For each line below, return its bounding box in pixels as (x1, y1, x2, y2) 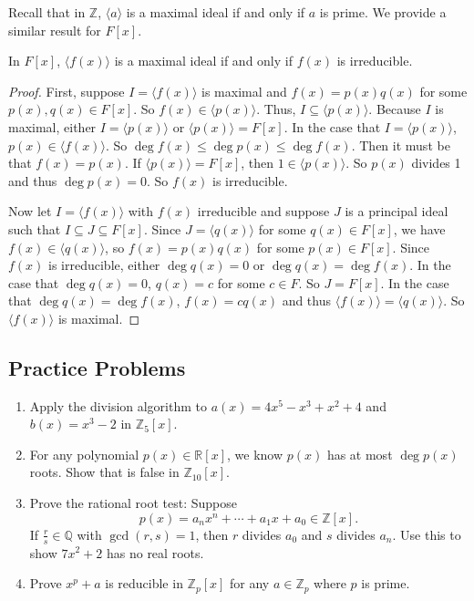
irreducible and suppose (197, 202, 330, 221)
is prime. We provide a (319, 3, 447, 21)
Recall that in (8, 3, 86, 21)
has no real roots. (106, 543, 204, 562)
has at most (326, 444, 393, 463)
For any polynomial (29, 444, 139, 463)
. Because (368, 99, 421, 119)
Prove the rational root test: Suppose (29, 493, 238, 513)
